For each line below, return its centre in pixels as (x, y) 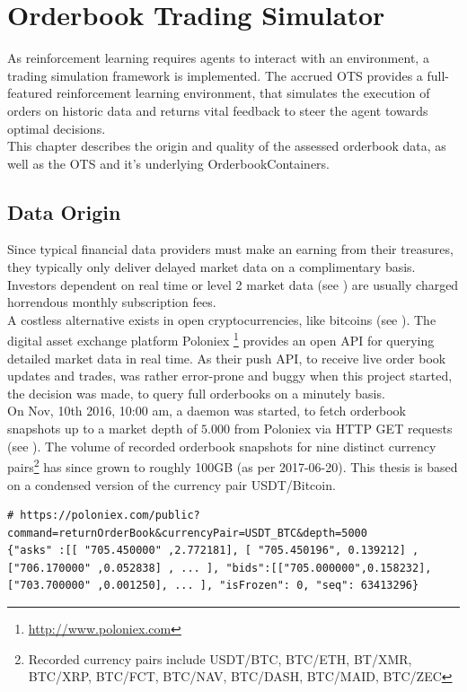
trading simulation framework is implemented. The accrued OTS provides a (215, 75)
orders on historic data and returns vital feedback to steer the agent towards (218, 110)
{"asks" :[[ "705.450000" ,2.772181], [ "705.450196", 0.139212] (207, 551)
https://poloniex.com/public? (110, 516)
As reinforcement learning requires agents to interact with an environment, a (218, 58)
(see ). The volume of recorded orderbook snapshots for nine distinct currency (222, 446)
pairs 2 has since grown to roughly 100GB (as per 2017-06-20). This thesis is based (233, 465)
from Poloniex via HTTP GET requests (343, 429)
